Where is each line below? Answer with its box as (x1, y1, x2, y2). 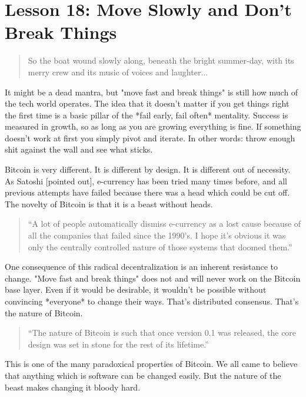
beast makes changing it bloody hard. (5, 381, 141, 393)
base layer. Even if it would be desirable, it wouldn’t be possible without (5, 283, 267, 296)
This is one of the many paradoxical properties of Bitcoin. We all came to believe (5, 358, 298, 370)
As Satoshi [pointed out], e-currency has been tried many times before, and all (5, 174, 287, 187)
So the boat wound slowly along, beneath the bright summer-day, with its (28, 54, 294, 67)
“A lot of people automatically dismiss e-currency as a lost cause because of (28, 217, 301, 230)
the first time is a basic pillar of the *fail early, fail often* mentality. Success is (5, 108, 288, 121)
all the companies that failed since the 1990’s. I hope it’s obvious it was (28, 229, 286, 241)
